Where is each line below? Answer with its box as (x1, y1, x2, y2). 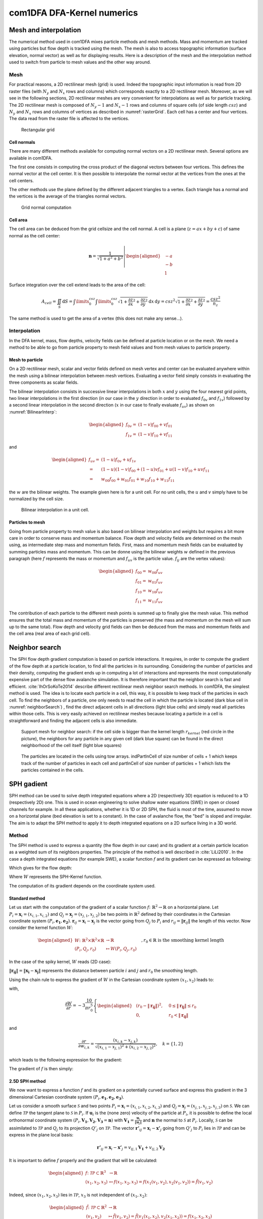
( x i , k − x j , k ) (113, 1038, 138, 1044)
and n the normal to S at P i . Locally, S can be (143, 1117, 233, 1124)
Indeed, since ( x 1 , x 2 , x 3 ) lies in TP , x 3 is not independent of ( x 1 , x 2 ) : (9, 1192, 148, 1199)
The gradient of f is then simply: (9, 1066, 74, 1072)
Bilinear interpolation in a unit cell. (21, 507, 90, 513)
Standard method (9, 895, 46, 901)
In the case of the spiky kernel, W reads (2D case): (9, 959, 112, 965)
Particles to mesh (9, 519, 46, 525)
